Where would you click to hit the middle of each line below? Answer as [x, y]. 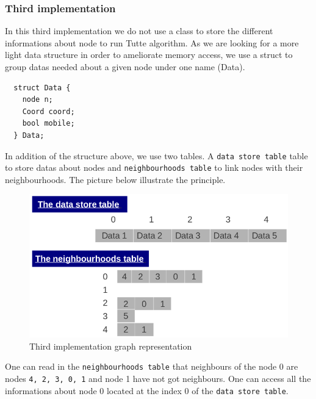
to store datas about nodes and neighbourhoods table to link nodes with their [154, 167]
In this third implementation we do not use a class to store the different [139, 31]
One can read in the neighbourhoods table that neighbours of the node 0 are [152, 366]
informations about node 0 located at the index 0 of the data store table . [147, 390]
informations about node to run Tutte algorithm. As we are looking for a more [152, 42]
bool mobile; [48, 124]
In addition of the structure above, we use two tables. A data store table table [156, 155]
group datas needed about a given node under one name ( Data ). [125, 66]
